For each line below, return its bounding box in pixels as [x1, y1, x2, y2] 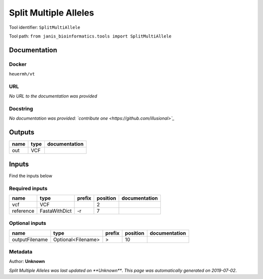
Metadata [9, 248, 33, 255]
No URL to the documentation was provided [9, 93, 97, 99]
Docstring [9, 105, 34, 112]
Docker [9, 61, 27, 68]
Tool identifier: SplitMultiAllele [9, 24, 80, 30]
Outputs [9, 128, 35, 136]
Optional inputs [9, 220, 46, 226]
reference [12, 207, 35, 214]
